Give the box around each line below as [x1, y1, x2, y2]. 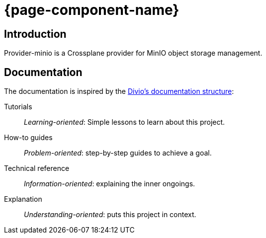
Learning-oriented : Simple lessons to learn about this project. [24, 118, 225, 127]
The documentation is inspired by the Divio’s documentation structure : [4, 87, 234, 96]
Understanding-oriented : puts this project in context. [24, 210, 196, 219]
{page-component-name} [4, 1, 179, 18]
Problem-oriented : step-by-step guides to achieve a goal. [24, 149, 212, 158]
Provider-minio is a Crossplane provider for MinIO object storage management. [4, 49, 263, 58]
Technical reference [4, 164, 70, 173]
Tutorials [4, 102, 32, 111]
